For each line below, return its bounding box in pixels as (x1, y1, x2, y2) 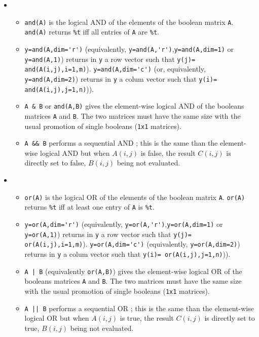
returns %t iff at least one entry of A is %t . (24, 201, 155, 212)
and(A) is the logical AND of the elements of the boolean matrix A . (24, 16, 234, 27)
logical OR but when (24, 313, 89, 323)
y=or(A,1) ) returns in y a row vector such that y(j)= (24, 228, 192, 239)
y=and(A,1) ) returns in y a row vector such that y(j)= (24, 53, 196, 64)
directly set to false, (24, 157, 86, 168)
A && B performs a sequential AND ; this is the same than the (24, 138, 218, 148)
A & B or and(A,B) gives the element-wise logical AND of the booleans (24, 100, 244, 111)
